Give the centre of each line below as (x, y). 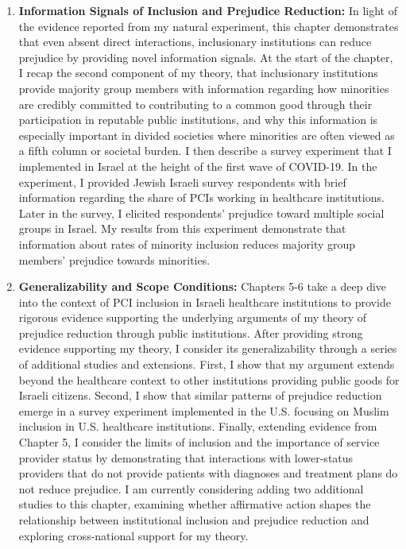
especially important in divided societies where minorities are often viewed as (207, 135)
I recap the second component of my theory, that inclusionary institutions (198, 73)
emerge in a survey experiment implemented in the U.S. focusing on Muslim (204, 410)
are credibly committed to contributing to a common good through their (195, 104)
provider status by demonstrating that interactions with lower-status (186, 457)
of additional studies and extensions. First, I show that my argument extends (207, 364)
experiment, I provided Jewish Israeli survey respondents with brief (182, 182)
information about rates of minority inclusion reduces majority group (187, 244)
